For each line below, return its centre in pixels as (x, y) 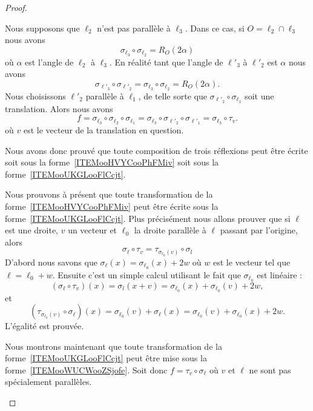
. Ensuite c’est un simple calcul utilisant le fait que (147, 274)
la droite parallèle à (170, 230)
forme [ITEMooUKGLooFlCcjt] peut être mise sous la (106, 358)
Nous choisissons (35, 95)
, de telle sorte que (173, 95)
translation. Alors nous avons (59, 108)
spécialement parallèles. (48, 382)
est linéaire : (279, 274)
